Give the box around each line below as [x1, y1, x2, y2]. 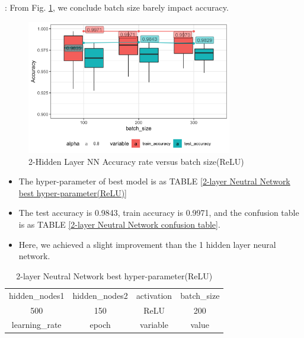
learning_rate [11, 318, 62, 331]
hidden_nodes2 [72, 289, 128, 301]
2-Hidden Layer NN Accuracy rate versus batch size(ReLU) [28, 155, 244, 167]
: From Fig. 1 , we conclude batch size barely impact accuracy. [5, 1, 229, 13]
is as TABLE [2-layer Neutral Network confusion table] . [18, 218, 220, 231]
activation [136, 289, 172, 301]
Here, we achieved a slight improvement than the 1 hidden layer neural [18, 238, 276, 250]
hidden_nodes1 [9, 289, 65, 301]
